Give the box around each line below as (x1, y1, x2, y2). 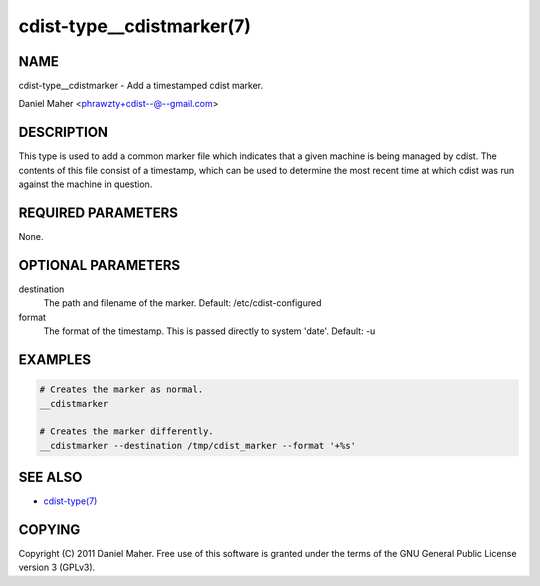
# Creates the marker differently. (39, 426, 214, 437)
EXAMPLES (18, 351, 92, 368)
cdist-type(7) (43, 495, 98, 507)
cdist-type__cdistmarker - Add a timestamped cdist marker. (18, 80, 264, 92)
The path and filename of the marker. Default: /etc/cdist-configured (43, 297, 322, 309)
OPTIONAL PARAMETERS (18, 256, 181, 274)
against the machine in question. (18, 178, 153, 190)
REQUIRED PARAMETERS (18, 204, 179, 221)
